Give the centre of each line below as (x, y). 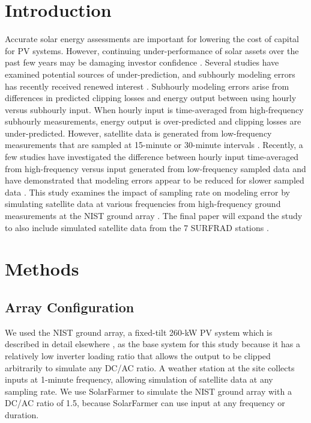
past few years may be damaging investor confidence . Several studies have (142, 62)
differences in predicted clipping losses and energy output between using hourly (151, 98)
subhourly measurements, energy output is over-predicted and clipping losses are (153, 121)
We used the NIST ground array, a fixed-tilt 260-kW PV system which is (139, 332)
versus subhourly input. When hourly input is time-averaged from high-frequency (154, 109)
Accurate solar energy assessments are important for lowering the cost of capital (152, 39)
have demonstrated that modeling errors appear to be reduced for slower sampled (155, 180)
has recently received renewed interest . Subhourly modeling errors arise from (147, 86)
